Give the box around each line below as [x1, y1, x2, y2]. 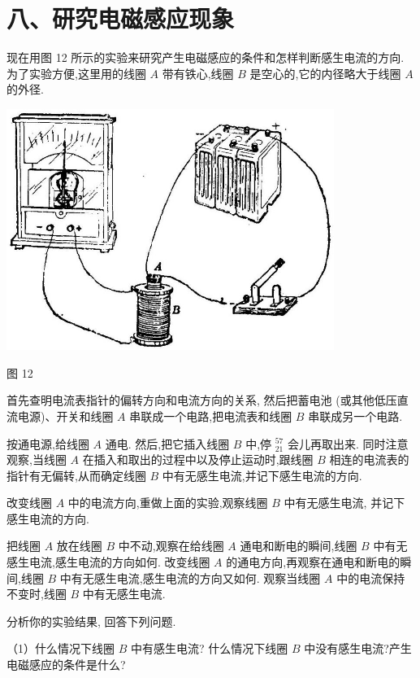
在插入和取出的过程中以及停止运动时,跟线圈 [82, 451, 314, 468]
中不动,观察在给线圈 [118, 537, 224, 554]
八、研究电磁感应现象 [6, 2, 235, 35]
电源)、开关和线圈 [17, 407, 114, 424]
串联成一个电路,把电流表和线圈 [129, 407, 292, 424]
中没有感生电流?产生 [304, 640, 412, 657]
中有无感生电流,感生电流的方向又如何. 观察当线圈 [59, 569, 321, 586]
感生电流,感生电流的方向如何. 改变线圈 [6, 553, 210, 571]
